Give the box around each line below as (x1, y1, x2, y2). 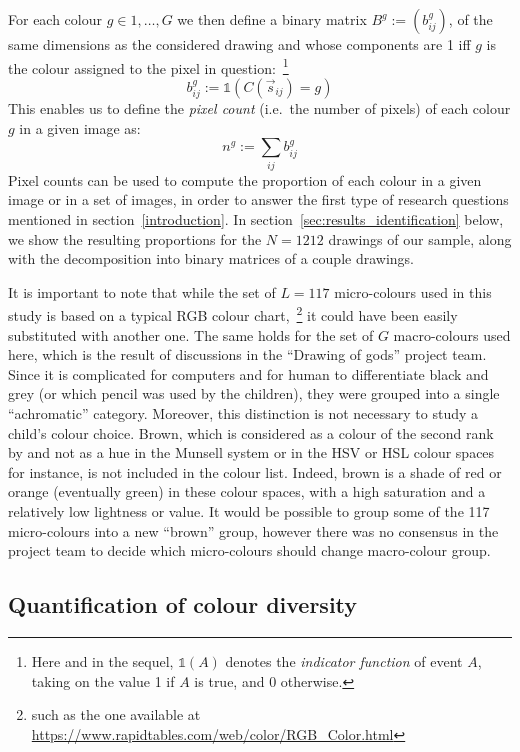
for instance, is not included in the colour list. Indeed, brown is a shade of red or (8, 461, 502, 482)
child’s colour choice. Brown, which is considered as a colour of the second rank (8, 422, 494, 443)
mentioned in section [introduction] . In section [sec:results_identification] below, (8, 208, 504, 229)
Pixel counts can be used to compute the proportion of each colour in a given (8, 169, 482, 190)
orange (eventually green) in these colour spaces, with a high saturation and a (8, 481, 486, 502)
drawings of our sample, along (328, 228, 512, 249)
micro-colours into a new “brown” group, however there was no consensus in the (8, 520, 499, 541)
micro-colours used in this (334, 281, 492, 302)
